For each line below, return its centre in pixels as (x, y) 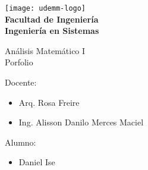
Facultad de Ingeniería (52, 19)
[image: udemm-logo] (45, 8)
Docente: (21, 82)
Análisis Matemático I (45, 50)
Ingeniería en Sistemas (52, 31)
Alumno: (21, 142)
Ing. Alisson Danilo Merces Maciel (81, 122)
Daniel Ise (37, 162)
